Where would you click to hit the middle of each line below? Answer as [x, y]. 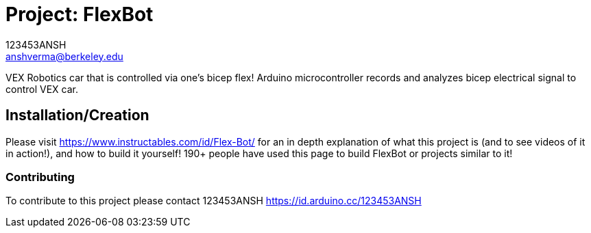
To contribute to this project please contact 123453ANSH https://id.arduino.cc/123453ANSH [214, 201]
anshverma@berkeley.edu [64, 56]
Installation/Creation [77, 115]
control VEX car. [42, 89]
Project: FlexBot [80, 14]
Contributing [40, 177]
